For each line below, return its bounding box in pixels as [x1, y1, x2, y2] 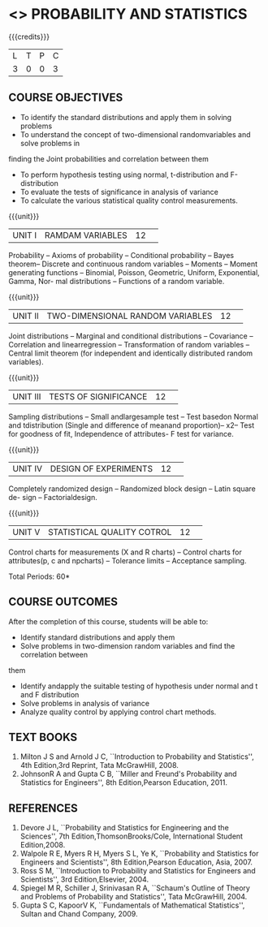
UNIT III [12, 390, 41, 402]
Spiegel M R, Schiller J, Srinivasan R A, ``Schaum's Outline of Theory [19, 883, 250, 893]
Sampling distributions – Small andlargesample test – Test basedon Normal [8, 412, 258, 421]
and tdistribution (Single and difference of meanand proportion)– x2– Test [8, 420, 254, 430]
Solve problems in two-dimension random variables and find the [19, 640, 236, 650]
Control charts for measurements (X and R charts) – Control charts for [8, 547, 242, 557]
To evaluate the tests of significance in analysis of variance [19, 187, 219, 196]
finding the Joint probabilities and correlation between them [8, 153, 209, 163]
